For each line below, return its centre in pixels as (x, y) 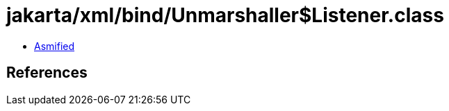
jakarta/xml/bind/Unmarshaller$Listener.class (225, 15)
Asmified (55, 46)
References (47, 73)
